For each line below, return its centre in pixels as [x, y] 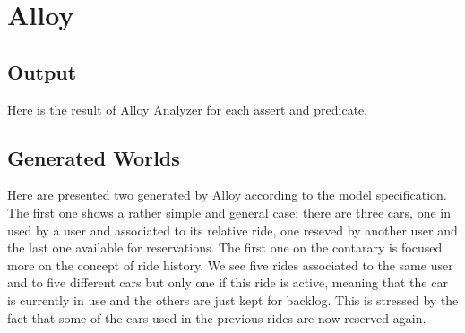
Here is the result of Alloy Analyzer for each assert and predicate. [188, 109]
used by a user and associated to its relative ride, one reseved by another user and [232, 230]
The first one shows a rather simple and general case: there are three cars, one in [229, 212]
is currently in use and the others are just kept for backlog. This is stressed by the [233, 299]
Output [42, 71]
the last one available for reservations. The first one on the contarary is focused [225, 248]
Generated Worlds [94, 157]
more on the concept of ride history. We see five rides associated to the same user [230, 265]
